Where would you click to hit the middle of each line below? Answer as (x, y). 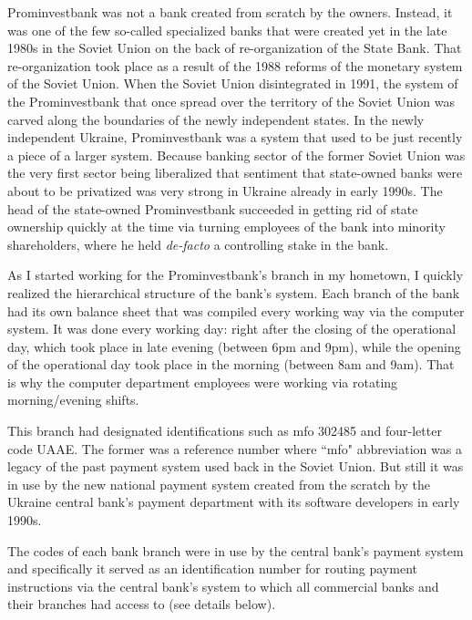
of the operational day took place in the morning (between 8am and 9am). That (231, 364)
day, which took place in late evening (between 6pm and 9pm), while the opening (234, 346)
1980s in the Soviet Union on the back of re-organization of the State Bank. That (235, 48)
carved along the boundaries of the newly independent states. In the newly (216, 119)
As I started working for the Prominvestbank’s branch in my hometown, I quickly (236, 275)
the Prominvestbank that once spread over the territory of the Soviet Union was (231, 101)
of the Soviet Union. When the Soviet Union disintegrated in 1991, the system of (233, 83)
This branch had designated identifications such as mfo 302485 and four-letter (225, 431)
